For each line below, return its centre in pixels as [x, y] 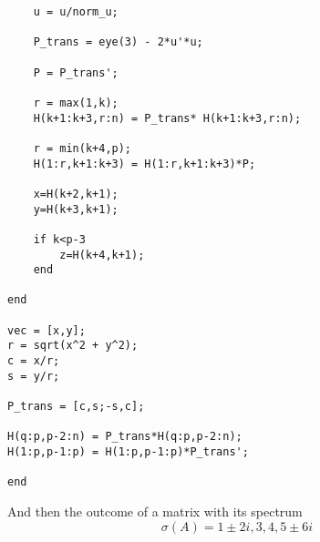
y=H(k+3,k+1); [76, 209]
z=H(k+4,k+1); [102, 255]
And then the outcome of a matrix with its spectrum [155, 511]
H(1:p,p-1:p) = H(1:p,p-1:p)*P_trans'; [128, 452]
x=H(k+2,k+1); [76, 194]
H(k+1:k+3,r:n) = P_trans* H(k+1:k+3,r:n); [167, 118]
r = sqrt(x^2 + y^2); [73, 346]
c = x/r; [34, 361]
